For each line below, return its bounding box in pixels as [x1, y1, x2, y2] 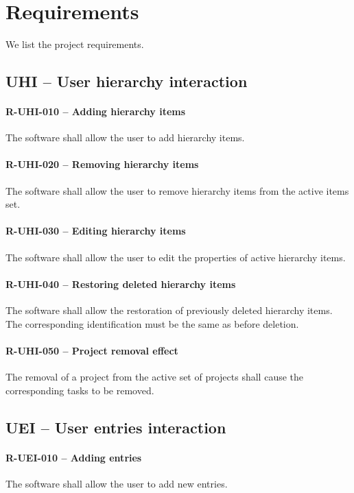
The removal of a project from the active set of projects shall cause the [5, 370, 304, 384]
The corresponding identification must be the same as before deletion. [5, 316, 299, 330]
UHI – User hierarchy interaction [5, 71, 248, 92]
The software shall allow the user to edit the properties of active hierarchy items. [5, 250, 346, 264]
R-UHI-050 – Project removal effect [5, 343, 178, 357]
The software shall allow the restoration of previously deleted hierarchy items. [5, 303, 333, 317]
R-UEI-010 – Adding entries [5, 450, 142, 464]
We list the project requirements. [5, 37, 144, 51]
